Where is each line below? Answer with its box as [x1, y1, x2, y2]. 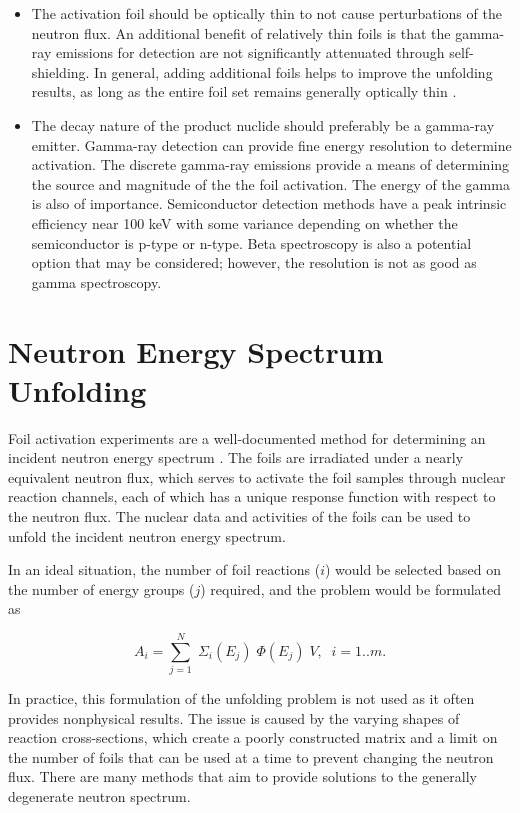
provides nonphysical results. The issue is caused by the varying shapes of [8, 707, 460, 728]
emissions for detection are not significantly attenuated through [55, 42, 445, 63]
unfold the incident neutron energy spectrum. [8, 525, 286, 546]
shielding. [31, 61, 90, 82]
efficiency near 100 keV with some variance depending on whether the [31, 212, 458, 233]
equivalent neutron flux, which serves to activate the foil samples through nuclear [8, 466, 506, 487]
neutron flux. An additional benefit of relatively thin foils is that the [31, 22, 451, 43]
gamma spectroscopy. [31, 271, 162, 292]
